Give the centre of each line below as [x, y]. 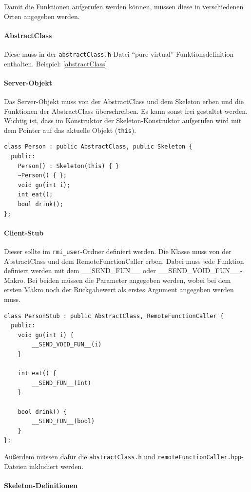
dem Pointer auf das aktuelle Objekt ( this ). [70, 130]
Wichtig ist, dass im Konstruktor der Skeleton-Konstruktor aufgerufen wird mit [123, 120]
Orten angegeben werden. [42, 16]
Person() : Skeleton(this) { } [68, 166]
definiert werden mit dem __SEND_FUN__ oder [80, 270]
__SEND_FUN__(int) [61, 383]
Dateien [16, 466]
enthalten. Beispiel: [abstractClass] [56, 63]
